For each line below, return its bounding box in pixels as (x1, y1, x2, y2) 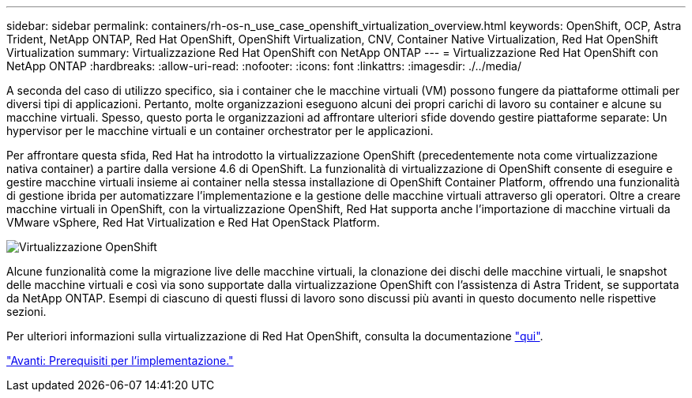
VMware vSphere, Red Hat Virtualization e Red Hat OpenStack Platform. (6, 216, 380, 229)
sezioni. (6, 305, 47, 318)
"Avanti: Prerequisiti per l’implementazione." (6, 354, 234, 367)
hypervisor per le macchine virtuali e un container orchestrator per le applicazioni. (6, 124, 434, 137)
